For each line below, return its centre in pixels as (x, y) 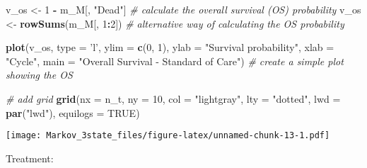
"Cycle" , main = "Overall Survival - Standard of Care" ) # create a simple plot (175, 61)
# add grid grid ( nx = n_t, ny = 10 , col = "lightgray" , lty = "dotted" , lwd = (173, 98)
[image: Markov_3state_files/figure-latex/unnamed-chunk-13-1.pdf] (168, 136)
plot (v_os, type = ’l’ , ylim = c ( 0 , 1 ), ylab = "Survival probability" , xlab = (170, 47)
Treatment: (30, 158)
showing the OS (39, 75)
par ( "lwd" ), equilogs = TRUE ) (73, 112)
